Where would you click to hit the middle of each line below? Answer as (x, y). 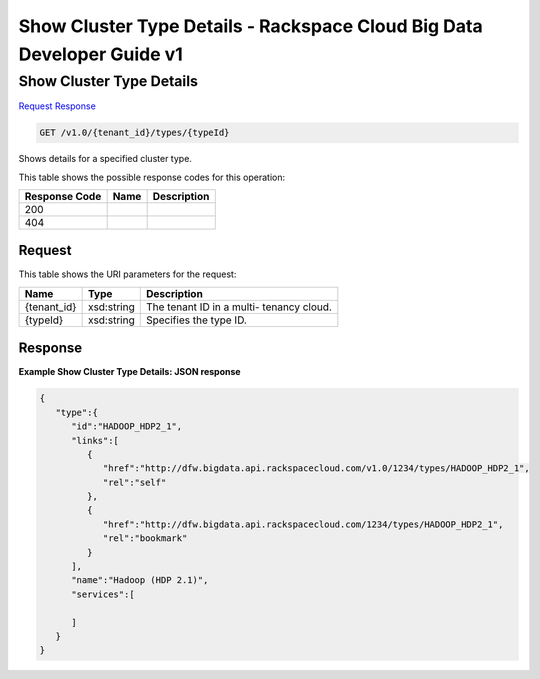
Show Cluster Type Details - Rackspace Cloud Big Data (251, 26)
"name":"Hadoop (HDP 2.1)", (140, 580)
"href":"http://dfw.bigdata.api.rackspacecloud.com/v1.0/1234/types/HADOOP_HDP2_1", (316, 468)
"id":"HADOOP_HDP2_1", (127, 426)
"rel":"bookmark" (145, 538)
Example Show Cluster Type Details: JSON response (129, 372)
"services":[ (103, 594)
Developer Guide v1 (101, 54)
